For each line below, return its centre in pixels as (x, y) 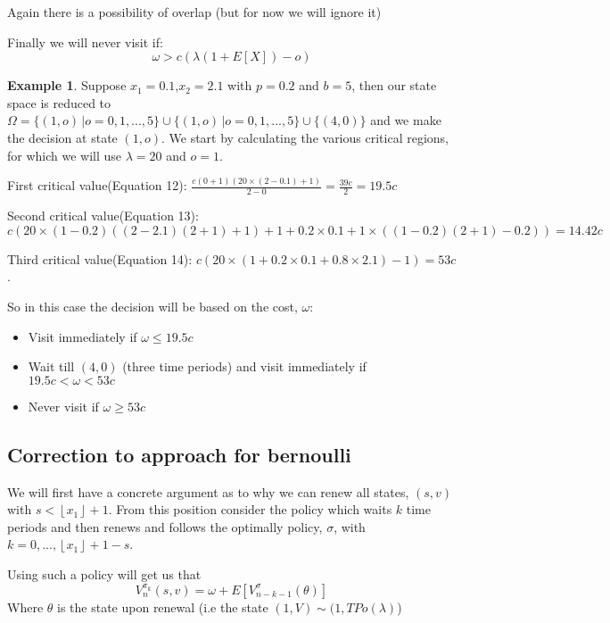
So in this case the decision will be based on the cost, (152, 307)
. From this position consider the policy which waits (250, 509)
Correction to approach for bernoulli (179, 454)
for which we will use (65, 155)
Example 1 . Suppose (67, 85)
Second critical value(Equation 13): (103, 216)
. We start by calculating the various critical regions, (305, 137)
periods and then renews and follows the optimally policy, (165, 526)
